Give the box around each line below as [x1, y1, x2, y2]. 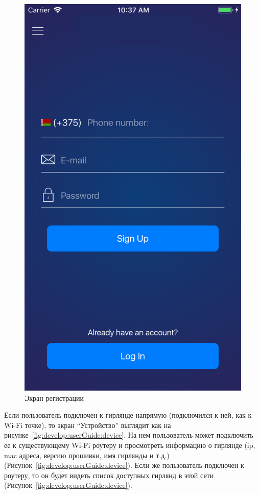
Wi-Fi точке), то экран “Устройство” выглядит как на [4, 419, 171, 430]
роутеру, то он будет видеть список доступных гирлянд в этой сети [4, 469, 214, 480]
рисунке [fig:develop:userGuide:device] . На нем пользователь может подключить [4, 429, 253, 440]
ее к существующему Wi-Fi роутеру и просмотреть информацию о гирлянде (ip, [4, 440, 255, 450]
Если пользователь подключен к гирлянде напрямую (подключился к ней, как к [4, 410, 252, 420]
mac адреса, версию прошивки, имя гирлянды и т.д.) [4, 449, 170, 460]
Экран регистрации [25, 392, 84, 403]
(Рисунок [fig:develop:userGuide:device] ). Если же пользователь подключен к [4, 460, 244, 470]
